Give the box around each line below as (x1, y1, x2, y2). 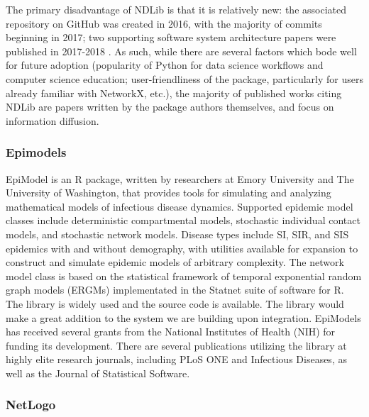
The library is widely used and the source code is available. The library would (6, 296, 344, 311)
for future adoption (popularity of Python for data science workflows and (6, 57, 324, 72)
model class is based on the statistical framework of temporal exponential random (6, 268, 362, 283)
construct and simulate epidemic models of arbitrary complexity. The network (6, 255, 344, 269)
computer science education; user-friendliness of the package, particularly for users (6, 71, 363, 86)
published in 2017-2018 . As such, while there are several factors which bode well (6, 43, 357, 58)
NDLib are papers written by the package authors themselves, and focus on (6, 99, 334, 114)
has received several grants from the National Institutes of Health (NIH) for (6, 324, 336, 339)
